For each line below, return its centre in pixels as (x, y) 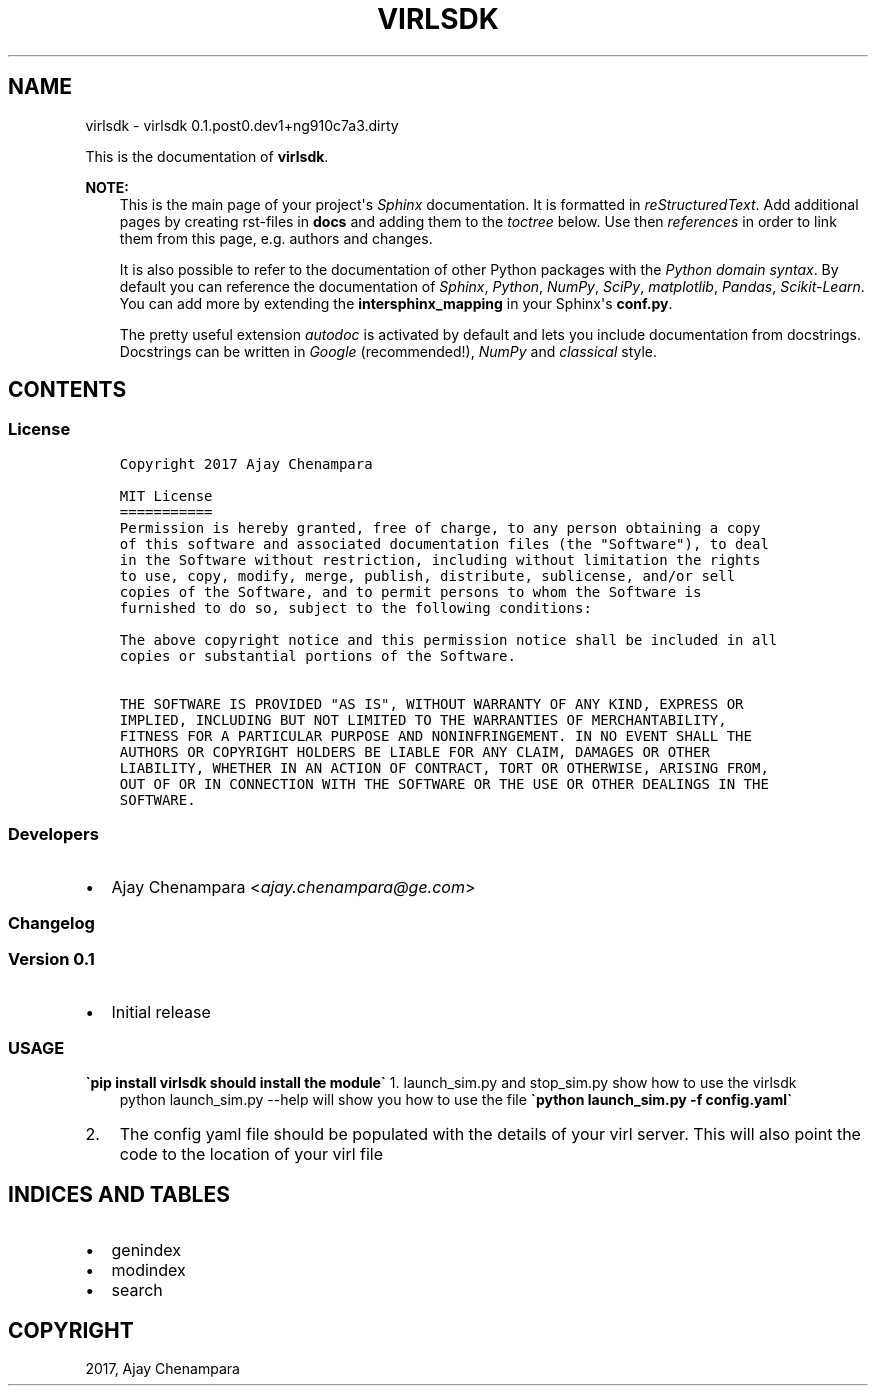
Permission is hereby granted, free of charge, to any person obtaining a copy (440, 527)
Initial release (161, 1011)
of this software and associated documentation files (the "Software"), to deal (444, 543)
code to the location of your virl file (251, 1154)
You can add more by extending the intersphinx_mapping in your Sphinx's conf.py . (396, 303)
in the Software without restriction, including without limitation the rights (440, 559)
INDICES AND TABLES (119, 1194)
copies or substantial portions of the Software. (317, 655)
